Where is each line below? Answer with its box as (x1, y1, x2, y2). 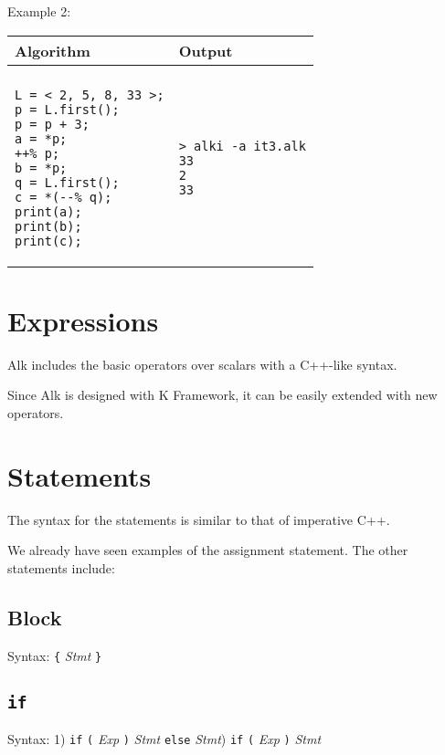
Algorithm (15, 39, 90, 61)
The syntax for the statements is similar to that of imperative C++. (7, 509, 390, 529)
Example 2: (7, 2, 71, 20)
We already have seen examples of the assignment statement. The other (7, 540, 408, 560)
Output (178, 39, 233, 61)
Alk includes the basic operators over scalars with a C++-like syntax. (7, 354, 397, 373)
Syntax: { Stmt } (7, 645, 102, 665)
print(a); (15, 204, 82, 219)
